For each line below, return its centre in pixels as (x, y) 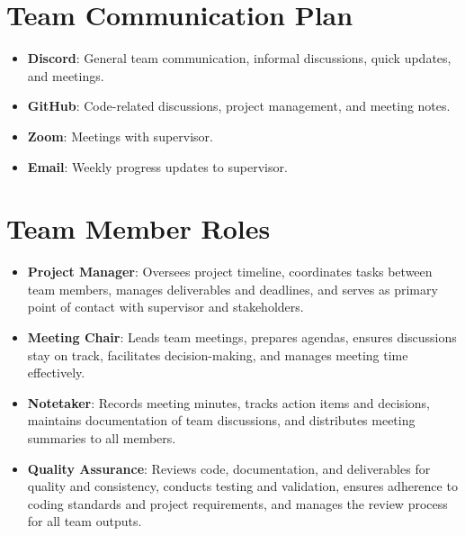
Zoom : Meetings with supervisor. (120, 136)
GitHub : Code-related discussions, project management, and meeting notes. (239, 106)
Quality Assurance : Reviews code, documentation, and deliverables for (229, 468)
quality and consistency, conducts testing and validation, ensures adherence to (242, 486)
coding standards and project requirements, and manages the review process (237, 503)
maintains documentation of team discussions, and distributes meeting (221, 420)
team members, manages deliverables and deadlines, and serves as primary (232, 289)
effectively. (56, 372)
